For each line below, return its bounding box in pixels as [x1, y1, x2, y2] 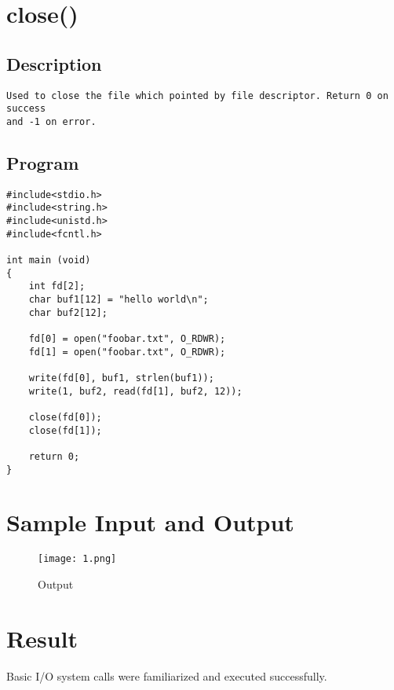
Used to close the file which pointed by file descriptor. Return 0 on [6, 90, 389, 101]
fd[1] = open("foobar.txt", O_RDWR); [28, 346, 226, 358]
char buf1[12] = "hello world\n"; [28, 294, 209, 305]
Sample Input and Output [6, 506, 294, 538]
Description [6, 51, 102, 75]
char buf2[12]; [28, 306, 108, 318]
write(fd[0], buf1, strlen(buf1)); [28, 372, 214, 384]
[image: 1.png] [38, 553, 117, 565]
